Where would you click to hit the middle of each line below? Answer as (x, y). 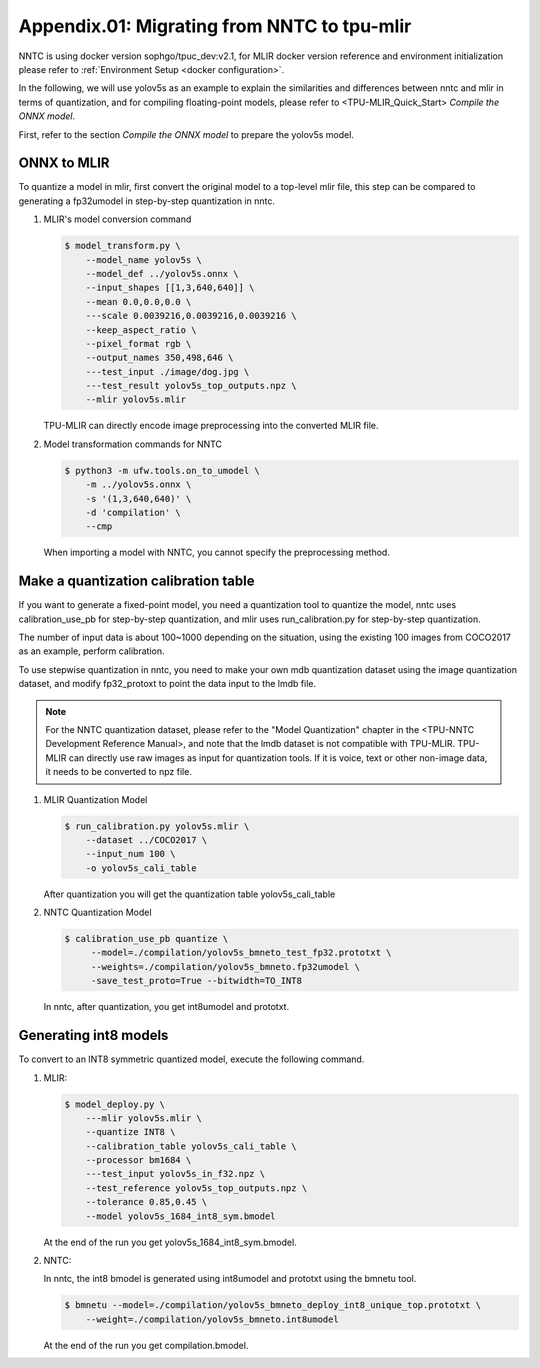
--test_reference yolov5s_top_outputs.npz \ (196, 1188)
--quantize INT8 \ (130, 1132)
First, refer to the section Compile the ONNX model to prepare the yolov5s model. (186, 134)
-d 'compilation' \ (133, 512)
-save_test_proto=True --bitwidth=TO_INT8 (196, 981)
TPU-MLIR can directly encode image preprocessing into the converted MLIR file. (211, 426)
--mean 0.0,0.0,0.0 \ (138, 301)
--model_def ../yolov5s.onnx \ (162, 273)
